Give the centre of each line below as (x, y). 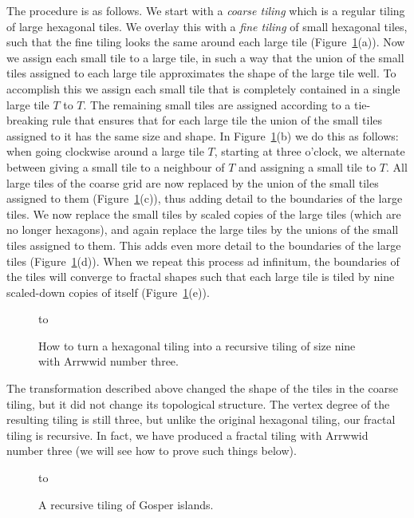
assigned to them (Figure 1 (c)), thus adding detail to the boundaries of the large (205, 198)
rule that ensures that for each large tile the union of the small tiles (217, 120)
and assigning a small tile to (308, 166)
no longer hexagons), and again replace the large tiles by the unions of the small (203, 229)
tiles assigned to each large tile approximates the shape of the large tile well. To (201, 73)
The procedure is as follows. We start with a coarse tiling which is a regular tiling (206, 10)
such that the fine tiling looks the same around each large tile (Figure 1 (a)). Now (206, 42)
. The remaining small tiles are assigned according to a (217, 104)
